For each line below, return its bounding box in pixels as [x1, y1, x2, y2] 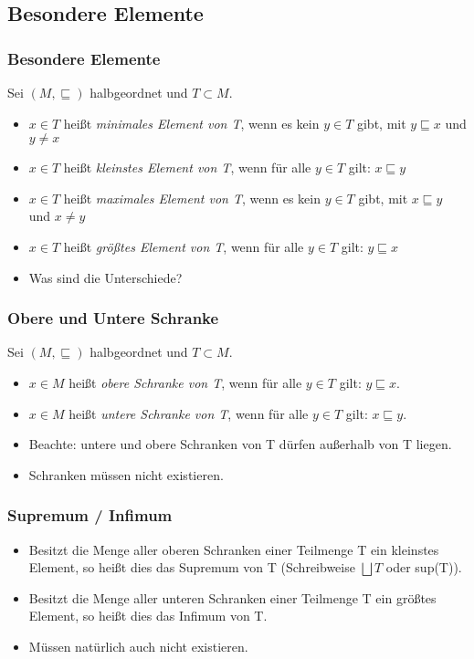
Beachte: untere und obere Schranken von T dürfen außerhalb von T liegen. [28, 434, 452, 454]
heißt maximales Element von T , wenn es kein [63, 188, 321, 207]
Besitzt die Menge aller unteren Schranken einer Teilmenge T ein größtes [28, 588, 437, 607]
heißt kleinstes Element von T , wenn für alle [63, 158, 311, 177]
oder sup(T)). [385, 558, 462, 577]
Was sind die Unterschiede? [28, 267, 183, 287]
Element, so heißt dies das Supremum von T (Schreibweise [28, 558, 355, 577]
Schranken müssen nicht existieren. [28, 465, 224, 484]
